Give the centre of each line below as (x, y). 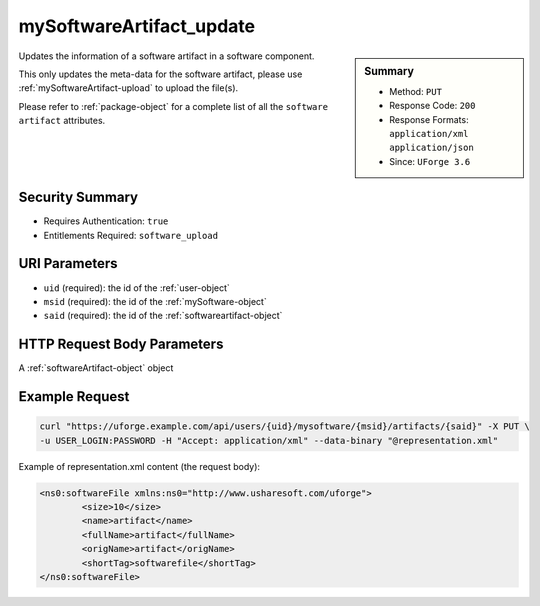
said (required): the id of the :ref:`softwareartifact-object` (163, 316)
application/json (431, 148)
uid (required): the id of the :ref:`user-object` (136, 287)
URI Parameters (68, 263)
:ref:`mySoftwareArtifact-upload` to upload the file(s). (128, 88)
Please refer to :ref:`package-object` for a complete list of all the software (173, 106)
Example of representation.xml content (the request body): (139, 466)
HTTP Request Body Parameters (121, 344)
